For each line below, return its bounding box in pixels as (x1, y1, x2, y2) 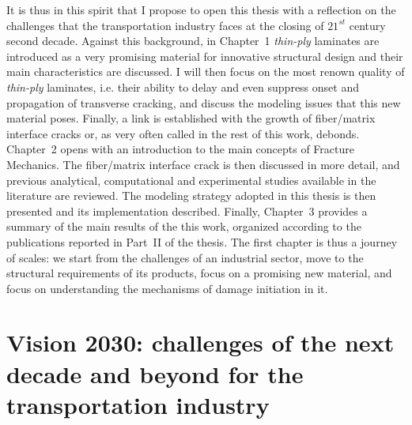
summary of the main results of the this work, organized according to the (6, 218, 361, 235)
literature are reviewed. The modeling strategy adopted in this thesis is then (6, 187, 376, 204)
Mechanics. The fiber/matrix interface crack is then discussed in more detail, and (6, 156, 400, 172)
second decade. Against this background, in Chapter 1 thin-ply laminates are (6, 32, 380, 49)
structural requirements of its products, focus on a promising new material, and (6, 265, 392, 281)
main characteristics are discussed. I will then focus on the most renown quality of (6, 63, 405, 80)
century (349, 17, 386, 33)
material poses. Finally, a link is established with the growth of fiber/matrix (6, 110, 376, 126)
